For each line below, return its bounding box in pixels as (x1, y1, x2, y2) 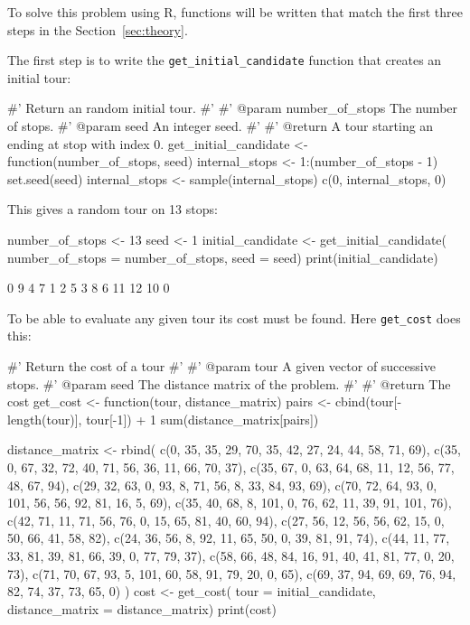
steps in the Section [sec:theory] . (7, 20, 188, 39)
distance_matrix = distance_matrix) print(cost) (7, 599, 277, 618)
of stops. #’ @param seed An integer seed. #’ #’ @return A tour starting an (7, 117, 434, 135)
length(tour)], (7, 409, 82, 428)
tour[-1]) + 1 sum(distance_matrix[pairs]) (86, 409, 319, 428)
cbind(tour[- (334, 392, 402, 411)
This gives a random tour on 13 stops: (7, 200, 218, 219)
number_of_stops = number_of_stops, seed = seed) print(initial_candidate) (7, 247, 438, 266)
